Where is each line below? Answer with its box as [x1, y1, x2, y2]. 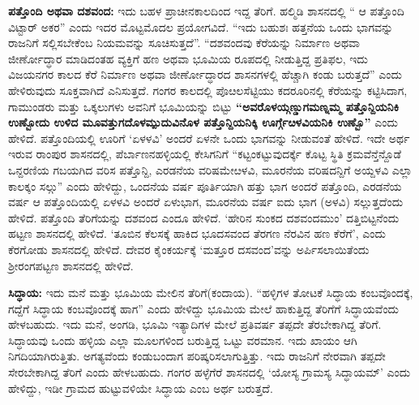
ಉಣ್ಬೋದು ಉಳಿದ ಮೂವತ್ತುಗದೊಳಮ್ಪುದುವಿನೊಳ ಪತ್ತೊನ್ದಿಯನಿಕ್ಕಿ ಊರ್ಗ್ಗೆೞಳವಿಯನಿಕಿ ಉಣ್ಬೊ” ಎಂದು [8, 114, 398, 131]
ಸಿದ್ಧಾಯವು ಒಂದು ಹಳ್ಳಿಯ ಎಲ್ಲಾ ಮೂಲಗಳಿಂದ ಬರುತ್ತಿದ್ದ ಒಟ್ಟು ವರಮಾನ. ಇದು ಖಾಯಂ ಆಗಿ [8, 331, 357, 348]
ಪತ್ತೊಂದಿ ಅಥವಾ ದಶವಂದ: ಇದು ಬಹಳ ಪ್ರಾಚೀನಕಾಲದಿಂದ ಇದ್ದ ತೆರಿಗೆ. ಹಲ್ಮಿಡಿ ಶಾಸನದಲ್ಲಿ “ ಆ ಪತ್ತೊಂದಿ [8, 2, 404, 19]
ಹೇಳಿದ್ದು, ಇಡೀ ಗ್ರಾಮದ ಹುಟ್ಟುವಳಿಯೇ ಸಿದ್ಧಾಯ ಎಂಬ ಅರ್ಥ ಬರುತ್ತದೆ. [8, 379, 273, 396]
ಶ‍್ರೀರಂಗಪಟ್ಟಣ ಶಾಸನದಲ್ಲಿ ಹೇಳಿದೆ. [8, 256, 134, 274]
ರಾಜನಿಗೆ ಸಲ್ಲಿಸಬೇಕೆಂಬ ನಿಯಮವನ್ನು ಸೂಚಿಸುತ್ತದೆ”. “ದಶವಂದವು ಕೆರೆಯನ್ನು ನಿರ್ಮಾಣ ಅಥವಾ [8, 34, 360, 51]
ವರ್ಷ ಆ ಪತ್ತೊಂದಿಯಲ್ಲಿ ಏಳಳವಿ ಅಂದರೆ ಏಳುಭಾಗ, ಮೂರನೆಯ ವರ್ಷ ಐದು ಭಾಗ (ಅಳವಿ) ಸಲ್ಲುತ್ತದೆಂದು [8, 193, 404, 210]
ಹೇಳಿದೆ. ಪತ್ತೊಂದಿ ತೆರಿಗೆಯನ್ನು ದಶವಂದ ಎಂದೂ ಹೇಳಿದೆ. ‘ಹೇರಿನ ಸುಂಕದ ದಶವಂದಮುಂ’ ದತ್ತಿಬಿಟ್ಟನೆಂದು [8, 209, 400, 226]
